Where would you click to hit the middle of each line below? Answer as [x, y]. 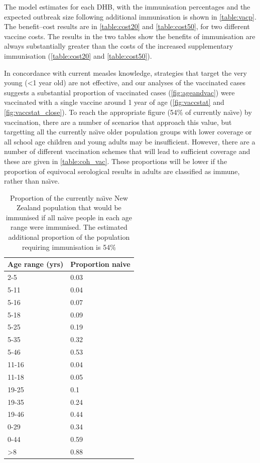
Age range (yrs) [36, 264]
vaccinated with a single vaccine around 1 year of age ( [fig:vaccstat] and [114, 102]
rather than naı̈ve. [32, 181]
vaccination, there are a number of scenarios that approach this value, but [118, 122]
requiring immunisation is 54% [69, 247]
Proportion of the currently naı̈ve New [69, 197]
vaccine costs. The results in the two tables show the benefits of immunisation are [130, 36]
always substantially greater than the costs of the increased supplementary [119, 46]
